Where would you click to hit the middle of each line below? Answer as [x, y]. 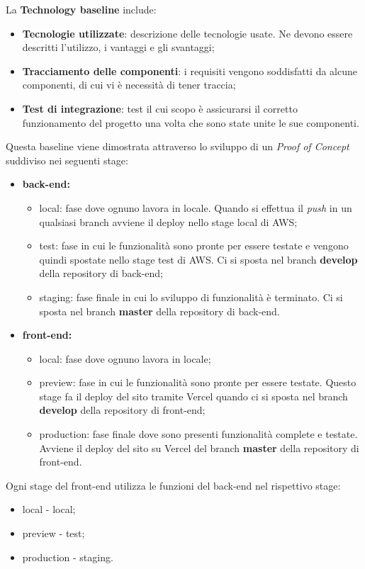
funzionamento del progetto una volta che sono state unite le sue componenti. [191, 122]
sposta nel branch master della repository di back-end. [159, 311]
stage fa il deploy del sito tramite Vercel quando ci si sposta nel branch [193, 396]
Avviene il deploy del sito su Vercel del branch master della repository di [199, 447]
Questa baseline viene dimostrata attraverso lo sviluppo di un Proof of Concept [178, 146]
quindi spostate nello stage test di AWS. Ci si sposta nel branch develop [198, 259]
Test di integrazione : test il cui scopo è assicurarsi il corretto [160, 108]
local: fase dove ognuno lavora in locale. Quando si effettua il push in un [196, 207]
